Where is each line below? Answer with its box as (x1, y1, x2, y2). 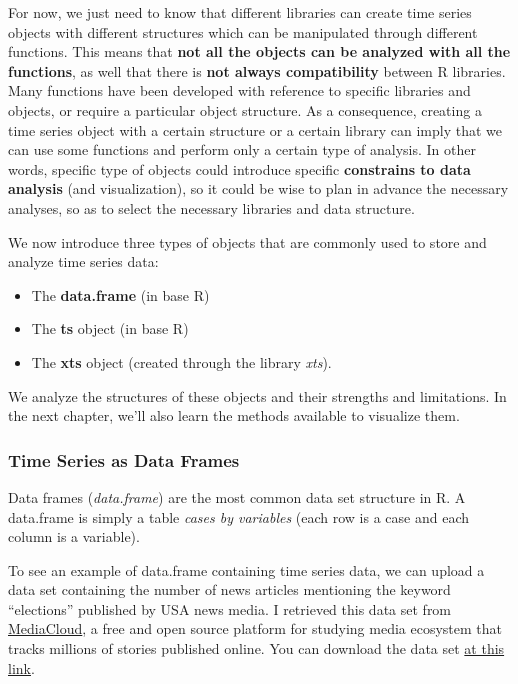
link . (8, 657, 35, 678)
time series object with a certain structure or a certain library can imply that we (8, 119, 503, 140)
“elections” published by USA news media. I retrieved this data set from (8, 598, 452, 619)
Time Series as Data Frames (8, 447, 240, 472)
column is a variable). (8, 526, 140, 547)
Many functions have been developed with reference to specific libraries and (8, 80, 471, 101)
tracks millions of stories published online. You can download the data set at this (8, 638, 505, 659)
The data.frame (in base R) (31, 284, 210, 305)
